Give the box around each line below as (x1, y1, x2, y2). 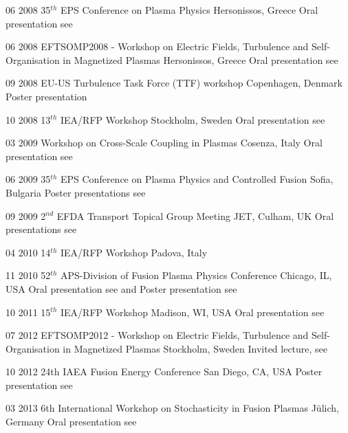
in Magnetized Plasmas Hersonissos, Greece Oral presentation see (63, 52, 338, 67)
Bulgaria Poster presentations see (6, 185, 146, 199)
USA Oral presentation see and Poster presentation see (6, 281, 237, 296)
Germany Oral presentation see (6, 414, 137, 429)
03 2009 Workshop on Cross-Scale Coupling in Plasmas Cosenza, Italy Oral (6, 135, 323, 150)
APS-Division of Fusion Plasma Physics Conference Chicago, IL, (60, 268, 332, 282)
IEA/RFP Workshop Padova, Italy (60, 245, 208, 259)
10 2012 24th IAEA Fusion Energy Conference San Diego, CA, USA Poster (6, 364, 323, 379)
